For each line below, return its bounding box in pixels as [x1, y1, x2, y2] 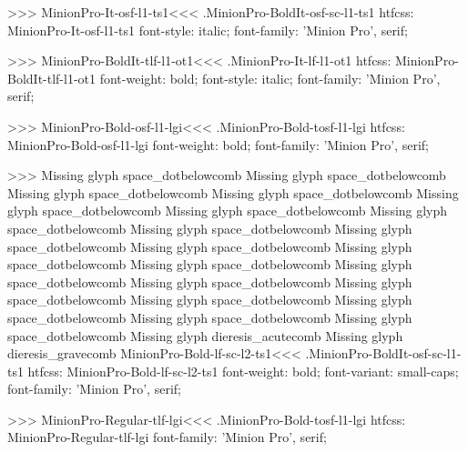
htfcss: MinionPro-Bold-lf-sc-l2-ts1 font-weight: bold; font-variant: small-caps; [27, 361, 459, 380]
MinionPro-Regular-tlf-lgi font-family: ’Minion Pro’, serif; [7, 427, 327, 447]
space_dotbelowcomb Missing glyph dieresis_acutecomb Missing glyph [7, 326, 403, 345]
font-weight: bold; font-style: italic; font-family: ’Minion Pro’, [99, 68, 441, 87]
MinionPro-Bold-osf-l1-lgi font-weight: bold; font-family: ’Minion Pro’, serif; [7, 135, 429, 154]
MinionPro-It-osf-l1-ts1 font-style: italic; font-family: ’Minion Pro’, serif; [7, 20, 408, 39]
